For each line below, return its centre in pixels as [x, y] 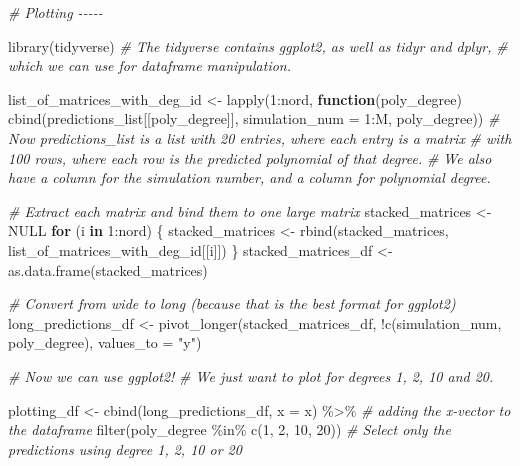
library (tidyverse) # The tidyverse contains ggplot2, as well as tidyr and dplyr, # [258, 45]
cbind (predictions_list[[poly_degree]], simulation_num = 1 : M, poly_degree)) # [254, 118]
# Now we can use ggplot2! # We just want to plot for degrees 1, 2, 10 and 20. [251, 375]
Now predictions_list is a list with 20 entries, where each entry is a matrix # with [260, 137]
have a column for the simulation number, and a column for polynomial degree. [249, 177]
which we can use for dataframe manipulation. [150, 65]
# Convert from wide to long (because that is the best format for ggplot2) [232, 303]
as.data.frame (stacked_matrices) [108, 269]
